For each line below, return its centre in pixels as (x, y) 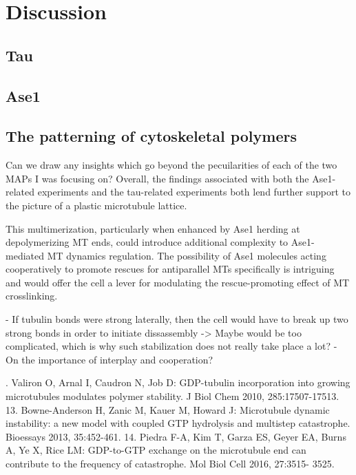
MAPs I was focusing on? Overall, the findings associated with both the (157, 178)
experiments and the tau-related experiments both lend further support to (194, 192)
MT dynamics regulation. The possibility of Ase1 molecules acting (187, 255)
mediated (25, 255)
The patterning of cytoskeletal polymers (151, 136)
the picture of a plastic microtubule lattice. (96, 205)
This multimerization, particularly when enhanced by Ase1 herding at (153, 228)
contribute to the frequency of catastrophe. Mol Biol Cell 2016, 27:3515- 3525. (170, 464)
